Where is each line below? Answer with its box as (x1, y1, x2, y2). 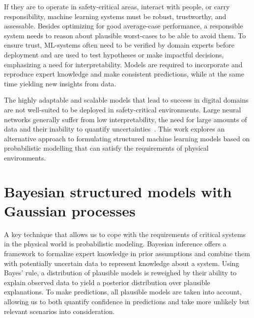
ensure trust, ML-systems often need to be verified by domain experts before (4, 40, 235, 50)
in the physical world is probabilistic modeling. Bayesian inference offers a (4, 238, 226, 249)
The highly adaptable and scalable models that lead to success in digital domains (4, 95, 249, 105)
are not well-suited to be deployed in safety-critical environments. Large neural (4, 104, 241, 114)
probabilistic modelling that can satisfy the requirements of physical (4, 143, 209, 153)
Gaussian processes (4, 200, 136, 220)
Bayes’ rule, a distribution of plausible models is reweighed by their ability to (4, 267, 237, 278)
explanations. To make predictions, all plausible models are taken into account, (4, 287, 242, 297)
